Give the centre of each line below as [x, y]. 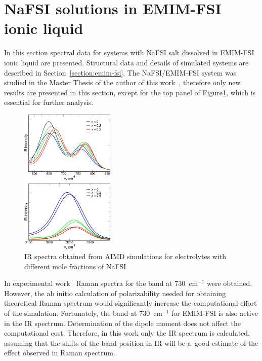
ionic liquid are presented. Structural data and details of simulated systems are [126, 62]
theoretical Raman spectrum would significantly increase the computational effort [130, 303]
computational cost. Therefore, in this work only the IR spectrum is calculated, [127, 333]
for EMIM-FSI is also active [214, 313]
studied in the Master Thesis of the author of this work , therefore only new [122, 82]
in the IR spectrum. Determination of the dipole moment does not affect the [123, 323]
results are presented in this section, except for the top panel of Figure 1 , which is [130, 92]
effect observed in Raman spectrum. [60, 353]
